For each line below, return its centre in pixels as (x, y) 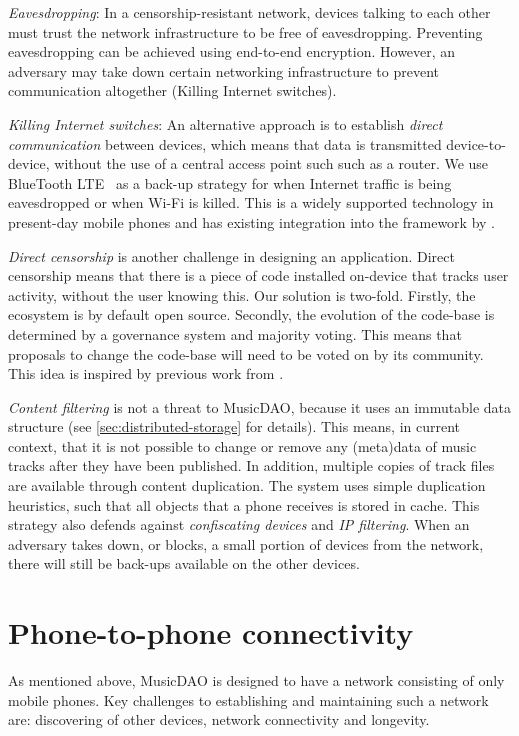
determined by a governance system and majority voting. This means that (235, 333)
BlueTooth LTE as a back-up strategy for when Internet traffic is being (230, 182)
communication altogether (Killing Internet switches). (172, 90)
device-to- (476, 143)
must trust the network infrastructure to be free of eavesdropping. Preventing (245, 31)
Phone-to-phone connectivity (211, 632)
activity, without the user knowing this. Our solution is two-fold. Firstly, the (242, 294)
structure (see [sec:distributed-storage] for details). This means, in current (234, 426)
